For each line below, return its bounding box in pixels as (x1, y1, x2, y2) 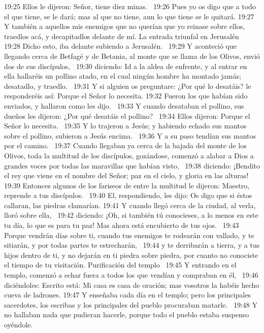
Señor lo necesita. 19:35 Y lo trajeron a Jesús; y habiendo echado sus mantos (4, 120, 247, 131)
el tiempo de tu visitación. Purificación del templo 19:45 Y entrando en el (4, 259, 237, 270)
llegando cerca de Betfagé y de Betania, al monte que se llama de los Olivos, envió (4, 50, 260, 61)
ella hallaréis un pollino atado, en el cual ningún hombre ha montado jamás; (4, 71, 241, 81)
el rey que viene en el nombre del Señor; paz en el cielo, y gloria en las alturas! (4, 170, 249, 181)
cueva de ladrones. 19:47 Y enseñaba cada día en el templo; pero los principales (4, 289, 251, 300)
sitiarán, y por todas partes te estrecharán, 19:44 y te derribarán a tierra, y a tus (4, 240, 260, 250)
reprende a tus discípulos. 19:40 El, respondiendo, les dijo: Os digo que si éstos (4, 190, 252, 201)
